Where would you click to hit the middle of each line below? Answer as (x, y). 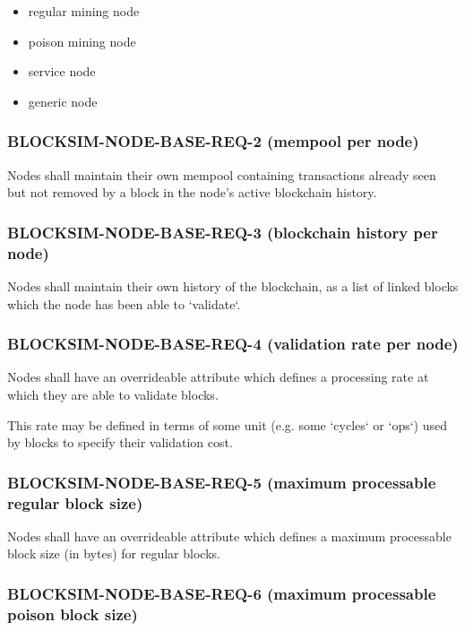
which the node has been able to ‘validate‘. (124, 303)
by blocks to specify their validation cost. (120, 442)
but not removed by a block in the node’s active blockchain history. (192, 192)
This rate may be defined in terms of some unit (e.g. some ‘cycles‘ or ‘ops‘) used (227, 424)
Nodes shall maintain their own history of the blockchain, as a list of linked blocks (233, 285)
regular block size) (75, 502)
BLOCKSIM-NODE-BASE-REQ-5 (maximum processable (222, 482)
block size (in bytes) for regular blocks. (114, 553)
